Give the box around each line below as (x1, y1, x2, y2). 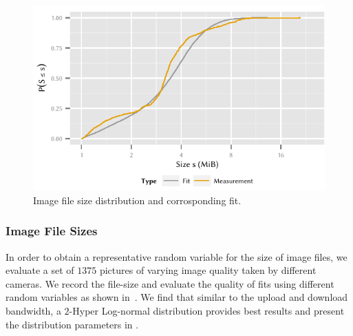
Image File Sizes (6, 222, 98, 239)
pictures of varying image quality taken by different (99, 263, 317, 277)
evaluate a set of (6, 263, 74, 277)
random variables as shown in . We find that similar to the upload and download (6, 290, 348, 304)
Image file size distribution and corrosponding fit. (33, 192, 242, 207)
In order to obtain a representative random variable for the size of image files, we (6, 249, 347, 264)
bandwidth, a (6, 304, 61, 318)
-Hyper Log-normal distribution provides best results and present (69, 304, 345, 318)
